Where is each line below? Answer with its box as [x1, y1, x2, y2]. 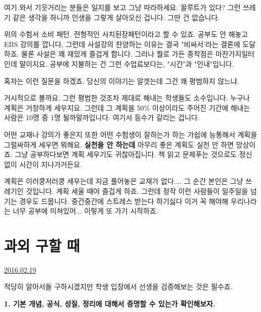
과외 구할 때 [4, 235, 80, 255]
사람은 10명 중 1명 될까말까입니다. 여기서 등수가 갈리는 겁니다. [4, 112, 200, 123]
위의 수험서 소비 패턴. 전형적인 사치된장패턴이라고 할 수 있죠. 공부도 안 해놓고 [4, 29, 248, 39]
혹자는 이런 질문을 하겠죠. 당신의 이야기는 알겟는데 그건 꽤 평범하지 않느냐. [4, 75, 239, 86]
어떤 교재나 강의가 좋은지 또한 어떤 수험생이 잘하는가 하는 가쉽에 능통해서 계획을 [4, 129, 257, 139]
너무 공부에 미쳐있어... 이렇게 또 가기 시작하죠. [13, 205, 158, 216]
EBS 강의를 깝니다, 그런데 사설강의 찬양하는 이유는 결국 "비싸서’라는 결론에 [4, 38, 240, 49]
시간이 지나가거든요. [19, 159, 82, 169]
